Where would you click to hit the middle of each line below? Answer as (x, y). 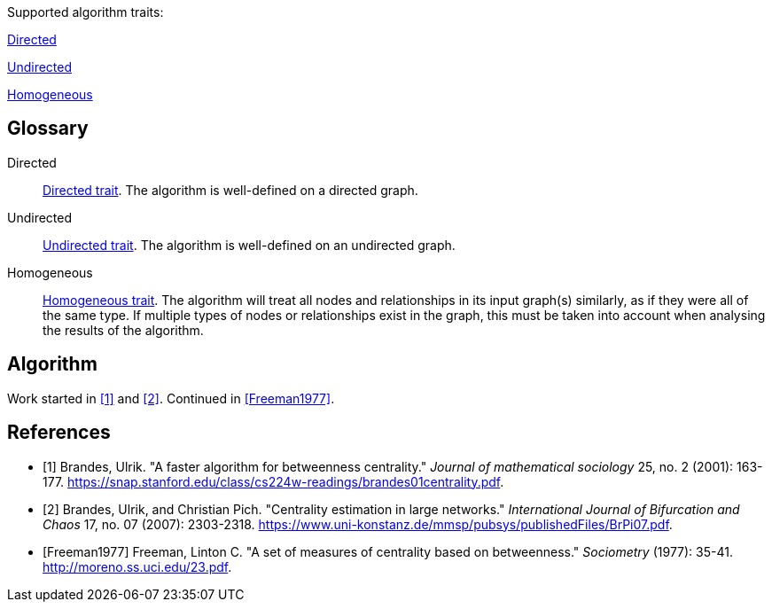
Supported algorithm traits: (86, 12)
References (59, 433)
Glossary (48, 129)
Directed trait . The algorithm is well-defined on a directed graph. (230, 190)
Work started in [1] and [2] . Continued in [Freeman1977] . (171, 398)
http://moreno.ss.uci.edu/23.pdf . (137, 566)
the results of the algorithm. (123, 330)
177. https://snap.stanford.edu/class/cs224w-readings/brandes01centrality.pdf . (273, 481)
